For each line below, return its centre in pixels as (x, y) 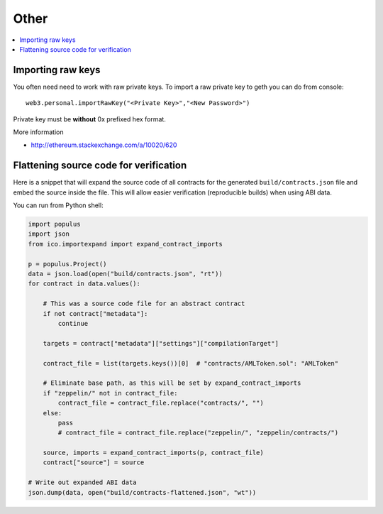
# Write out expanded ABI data (83, 482)
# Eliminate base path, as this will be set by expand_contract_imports (172, 383)
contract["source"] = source (94, 463)
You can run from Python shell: (58, 205)
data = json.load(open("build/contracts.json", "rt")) (125, 274)
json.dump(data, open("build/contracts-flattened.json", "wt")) (142, 492)
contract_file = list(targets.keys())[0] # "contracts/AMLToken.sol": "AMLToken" (191, 363)
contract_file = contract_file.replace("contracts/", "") (161, 403)
